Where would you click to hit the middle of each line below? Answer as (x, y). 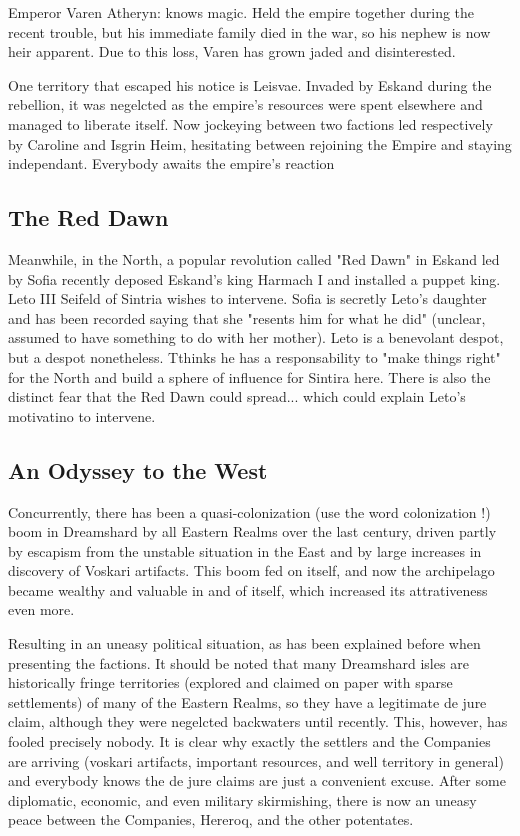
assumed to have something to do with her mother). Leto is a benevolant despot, (256, 337)
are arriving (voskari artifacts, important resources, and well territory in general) (256, 760)
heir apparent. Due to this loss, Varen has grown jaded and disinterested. (232, 51)
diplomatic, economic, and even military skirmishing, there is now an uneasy (242, 799)
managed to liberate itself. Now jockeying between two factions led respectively (250, 123)
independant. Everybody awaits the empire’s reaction (171, 163)
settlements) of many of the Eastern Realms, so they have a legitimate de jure (247, 701)
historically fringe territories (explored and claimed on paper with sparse (230, 682)
